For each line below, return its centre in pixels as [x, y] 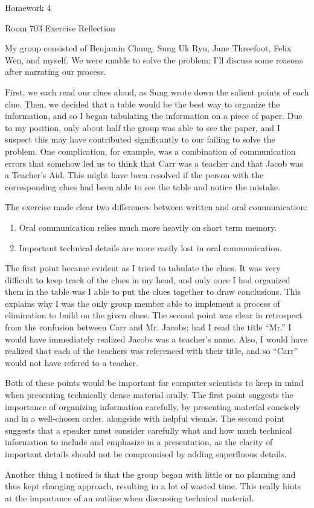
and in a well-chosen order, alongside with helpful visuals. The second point [145, 418]
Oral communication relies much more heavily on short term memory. [148, 227]
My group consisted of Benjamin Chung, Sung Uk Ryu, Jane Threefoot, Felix [148, 48]
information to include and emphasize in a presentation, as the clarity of [139, 442]
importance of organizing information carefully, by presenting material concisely [152, 406]
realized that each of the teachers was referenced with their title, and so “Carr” [152, 351]
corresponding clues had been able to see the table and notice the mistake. [143, 186]
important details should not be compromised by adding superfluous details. [146, 454]
